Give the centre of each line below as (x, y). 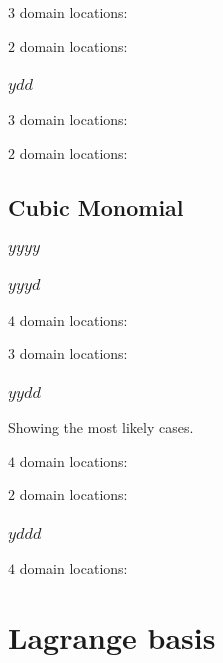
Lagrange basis (112, 637)
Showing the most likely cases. (101, 427)
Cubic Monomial (96, 207)
